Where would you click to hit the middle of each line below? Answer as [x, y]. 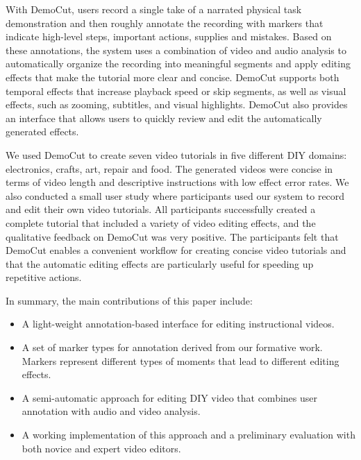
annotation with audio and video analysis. [111, 411]
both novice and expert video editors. [101, 448]
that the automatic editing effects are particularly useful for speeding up [160, 263]
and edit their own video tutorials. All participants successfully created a [161, 209]
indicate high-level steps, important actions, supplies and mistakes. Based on [169, 36]
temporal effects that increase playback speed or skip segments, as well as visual [176, 91]
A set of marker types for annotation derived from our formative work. [172, 347]
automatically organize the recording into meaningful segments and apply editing [178, 63]
